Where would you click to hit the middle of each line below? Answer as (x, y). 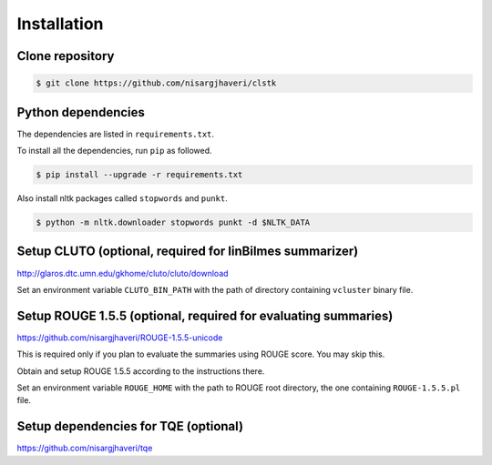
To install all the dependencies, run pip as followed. (114, 151)
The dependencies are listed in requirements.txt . (115, 134)
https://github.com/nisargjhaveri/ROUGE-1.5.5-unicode (120, 338)
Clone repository (66, 56)
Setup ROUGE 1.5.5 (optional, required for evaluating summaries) (205, 315)
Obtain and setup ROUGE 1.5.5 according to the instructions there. (141, 371)
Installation (60, 24)
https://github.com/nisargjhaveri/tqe (85, 448)
